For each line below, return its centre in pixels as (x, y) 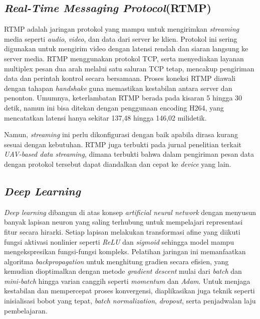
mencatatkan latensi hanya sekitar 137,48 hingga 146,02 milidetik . (105, 117)
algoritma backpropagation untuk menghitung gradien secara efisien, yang (116, 261)
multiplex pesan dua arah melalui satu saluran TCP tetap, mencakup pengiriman (129, 68)
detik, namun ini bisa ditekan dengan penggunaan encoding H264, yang (114, 107)
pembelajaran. (26, 310)
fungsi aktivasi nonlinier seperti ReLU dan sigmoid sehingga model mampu (119, 241)
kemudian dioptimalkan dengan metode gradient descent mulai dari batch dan (123, 271)
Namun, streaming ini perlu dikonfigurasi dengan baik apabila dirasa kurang (121, 134)
